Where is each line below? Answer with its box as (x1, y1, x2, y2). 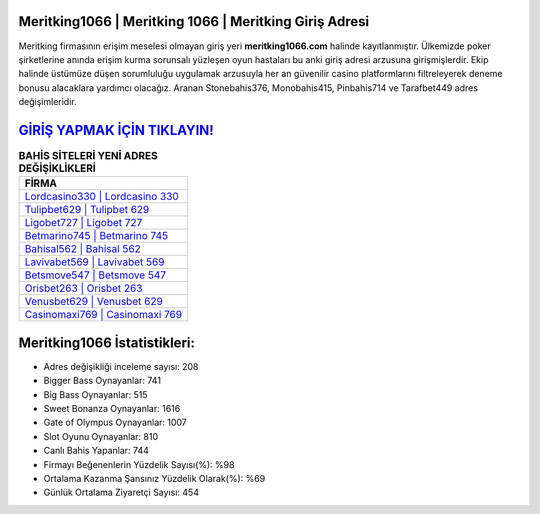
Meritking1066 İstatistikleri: (18, 334, 195, 351)
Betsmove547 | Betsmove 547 (24, 268, 167, 282)
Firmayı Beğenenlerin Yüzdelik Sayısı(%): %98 (43, 458, 235, 470)
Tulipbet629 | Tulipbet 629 (24, 203, 150, 217)
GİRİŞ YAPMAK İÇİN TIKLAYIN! (18, 121, 214, 139)
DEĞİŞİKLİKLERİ (18, 161, 97, 175)
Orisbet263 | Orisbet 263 (24, 281, 143, 295)
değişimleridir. (18, 96, 77, 108)
